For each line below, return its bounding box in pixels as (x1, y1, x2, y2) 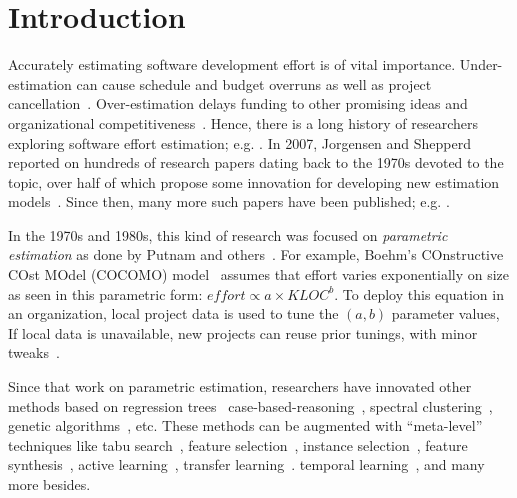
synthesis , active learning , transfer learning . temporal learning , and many (8, 454, 485, 475)
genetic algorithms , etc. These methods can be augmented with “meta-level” (8, 415, 483, 436)
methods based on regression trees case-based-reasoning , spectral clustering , (8, 395, 493, 416)
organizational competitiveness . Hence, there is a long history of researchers (8, 112, 479, 133)
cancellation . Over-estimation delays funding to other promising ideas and (8, 93, 468, 114)
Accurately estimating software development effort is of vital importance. (8, 54, 456, 75)
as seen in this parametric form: (8, 283, 203, 304)
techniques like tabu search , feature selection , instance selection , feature (8, 434, 468, 455)
